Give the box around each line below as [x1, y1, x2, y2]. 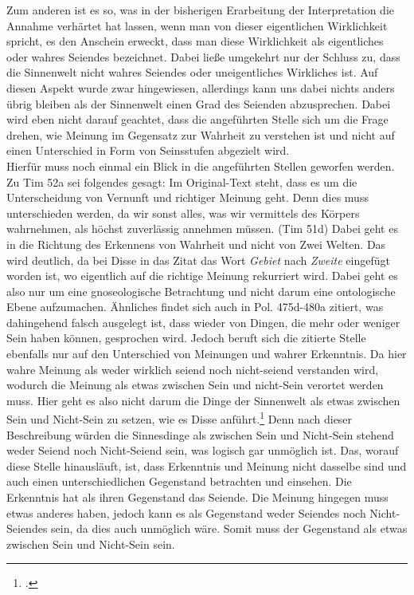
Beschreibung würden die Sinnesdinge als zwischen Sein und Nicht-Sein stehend [6, 426, 394, 443]
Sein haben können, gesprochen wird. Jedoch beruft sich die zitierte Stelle [6, 329, 366, 346]
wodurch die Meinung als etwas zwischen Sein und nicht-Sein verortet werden [6, 376, 384, 393]
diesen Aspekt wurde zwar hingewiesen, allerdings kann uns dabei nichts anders [6, 79, 395, 96]
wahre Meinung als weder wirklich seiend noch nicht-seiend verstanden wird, [6, 361, 379, 377]
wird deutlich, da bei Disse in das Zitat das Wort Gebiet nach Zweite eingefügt [6, 251, 390, 268]
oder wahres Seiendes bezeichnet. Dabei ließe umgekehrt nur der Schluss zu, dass [6, 48, 400, 65]
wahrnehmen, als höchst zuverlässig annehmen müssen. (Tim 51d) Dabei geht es [6, 220, 398, 237]
